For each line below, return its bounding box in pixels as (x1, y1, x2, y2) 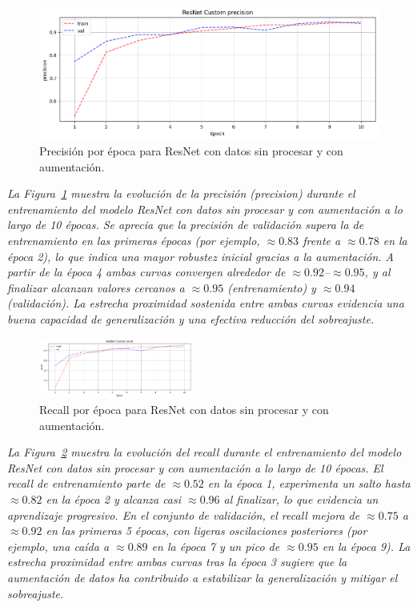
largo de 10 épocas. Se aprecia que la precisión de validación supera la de (7, 216, 364, 233)
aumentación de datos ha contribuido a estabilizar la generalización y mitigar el (7, 569, 398, 586)
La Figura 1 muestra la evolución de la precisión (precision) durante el (7, 185, 355, 202)
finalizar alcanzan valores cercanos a (7, 279, 185, 295)
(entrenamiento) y (227, 279, 316, 295)
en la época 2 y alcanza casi (46, 491, 182, 508)
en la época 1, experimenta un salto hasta (207, 475, 411, 492)
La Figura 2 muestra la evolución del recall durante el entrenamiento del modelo (7, 444, 402, 460)
